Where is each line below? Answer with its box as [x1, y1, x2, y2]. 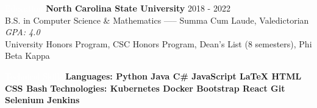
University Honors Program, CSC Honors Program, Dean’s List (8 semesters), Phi [5, 37, 312, 50]
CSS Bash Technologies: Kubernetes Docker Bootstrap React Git [5, 81, 285, 94]
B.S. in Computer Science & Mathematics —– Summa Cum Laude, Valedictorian [5, 13, 309, 26]
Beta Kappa [5, 49, 50, 62]
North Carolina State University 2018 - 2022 [46, 2, 230, 14]
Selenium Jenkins [5, 93, 80, 106]
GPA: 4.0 [5, 25, 40, 38]
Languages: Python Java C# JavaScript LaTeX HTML [65, 69, 302, 82]
